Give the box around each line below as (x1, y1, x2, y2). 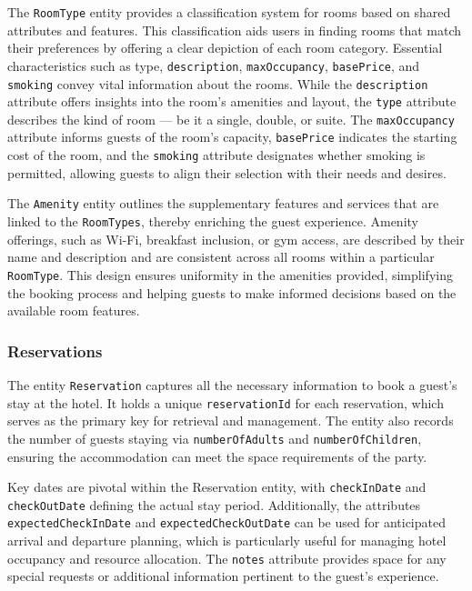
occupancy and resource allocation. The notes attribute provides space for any (7, 548, 447, 567)
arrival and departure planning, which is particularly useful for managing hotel (7, 531, 447, 550)
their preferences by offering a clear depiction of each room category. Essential (7, 38, 443, 57)
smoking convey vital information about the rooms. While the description (7, 74, 428, 93)
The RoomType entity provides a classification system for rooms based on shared (7, 3, 451, 21)
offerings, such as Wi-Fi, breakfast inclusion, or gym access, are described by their (7, 229, 465, 248)
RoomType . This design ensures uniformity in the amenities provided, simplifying (7, 265, 453, 284)
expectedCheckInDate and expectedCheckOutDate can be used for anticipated (7, 513, 446, 532)
